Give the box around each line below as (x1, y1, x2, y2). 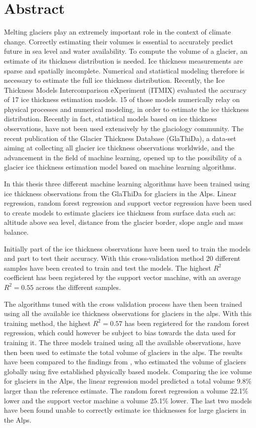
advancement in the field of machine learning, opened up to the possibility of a (4, 152, 242, 162)
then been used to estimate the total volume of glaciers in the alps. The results (4, 347, 243, 357)
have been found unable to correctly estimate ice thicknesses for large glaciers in (4, 405, 246, 415)
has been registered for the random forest (124, 318, 250, 328)
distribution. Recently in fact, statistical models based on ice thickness (4, 113, 217, 124)
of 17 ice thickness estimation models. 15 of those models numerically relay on (4, 94, 240, 105)
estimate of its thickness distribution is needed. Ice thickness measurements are (4, 55, 243, 66)
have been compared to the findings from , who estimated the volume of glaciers (4, 357, 247, 367)
